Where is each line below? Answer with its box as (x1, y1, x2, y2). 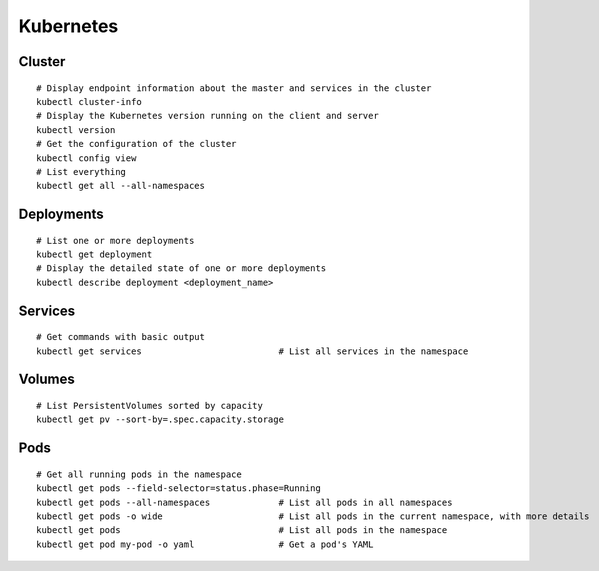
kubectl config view (36, 152, 137, 164)
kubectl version (36, 124, 116, 135)
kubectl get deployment (36, 249, 153, 260)
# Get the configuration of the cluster (36, 138, 237, 150)
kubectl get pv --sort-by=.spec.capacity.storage (36, 414, 285, 425)
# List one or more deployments (36, 235, 195, 246)
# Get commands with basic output (36, 331, 205, 343)
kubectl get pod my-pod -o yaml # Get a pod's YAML (36, 538, 374, 550)
